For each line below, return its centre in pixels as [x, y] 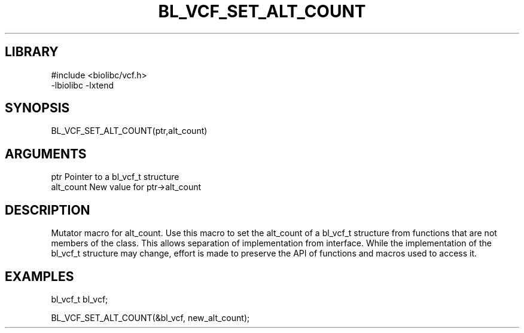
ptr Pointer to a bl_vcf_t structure [115, 177]
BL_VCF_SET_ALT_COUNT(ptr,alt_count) [129, 131]
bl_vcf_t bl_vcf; [80, 299]
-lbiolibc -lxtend [83, 85]
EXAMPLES [39, 276]
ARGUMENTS [46, 154]
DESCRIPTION [48, 210]
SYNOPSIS [37, 108]
